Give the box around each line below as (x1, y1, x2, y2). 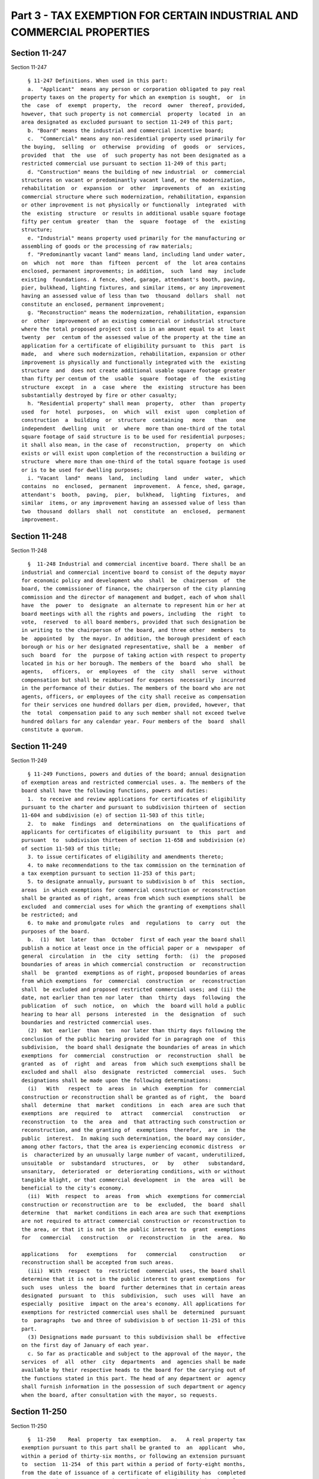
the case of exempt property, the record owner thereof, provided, (21, 102, 246, 109)
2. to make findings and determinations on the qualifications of (27, 820, 246, 827)
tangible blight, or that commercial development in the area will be (21, 1176, 246, 1183)
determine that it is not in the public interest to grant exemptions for (21, 1275, 246, 1283)
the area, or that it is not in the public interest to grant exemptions (21, 1226, 246, 1233)
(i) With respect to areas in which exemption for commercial (27, 1086, 246, 1092)
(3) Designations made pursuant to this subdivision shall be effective (27, 1333, 246, 1340)
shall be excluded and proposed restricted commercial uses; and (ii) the (21, 986, 246, 993)
